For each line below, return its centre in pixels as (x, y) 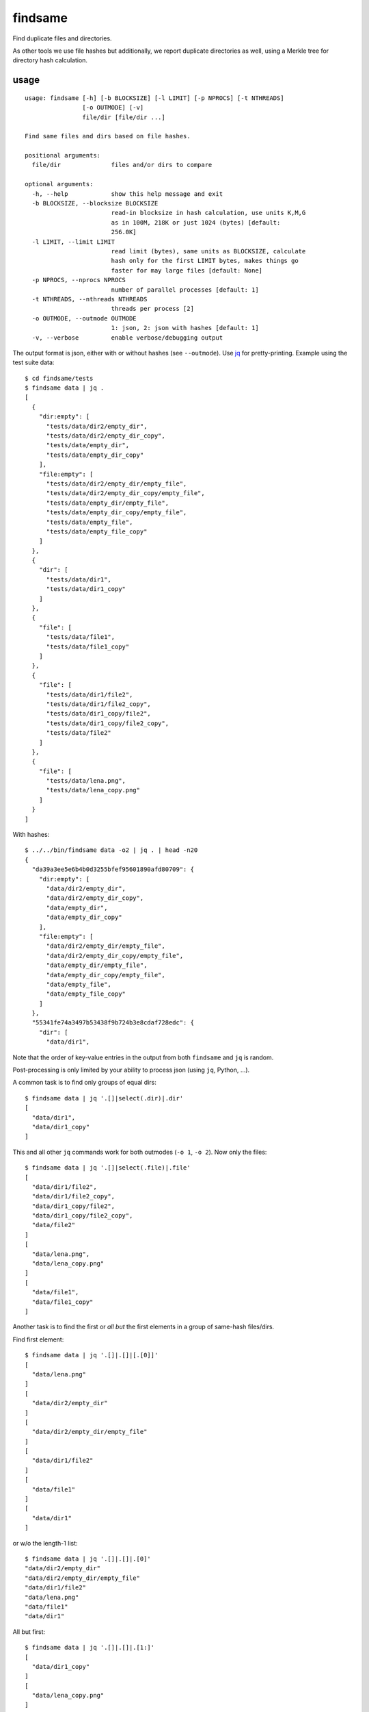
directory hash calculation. (50, 60)
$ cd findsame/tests (59, 378)
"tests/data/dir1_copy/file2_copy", (108, 723)
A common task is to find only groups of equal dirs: (84, 1083)
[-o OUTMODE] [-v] (113, 108)
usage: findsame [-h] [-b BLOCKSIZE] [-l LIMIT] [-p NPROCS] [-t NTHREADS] (154, 98)
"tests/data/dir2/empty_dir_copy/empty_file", (125, 493)
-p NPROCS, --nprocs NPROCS (79, 280)
